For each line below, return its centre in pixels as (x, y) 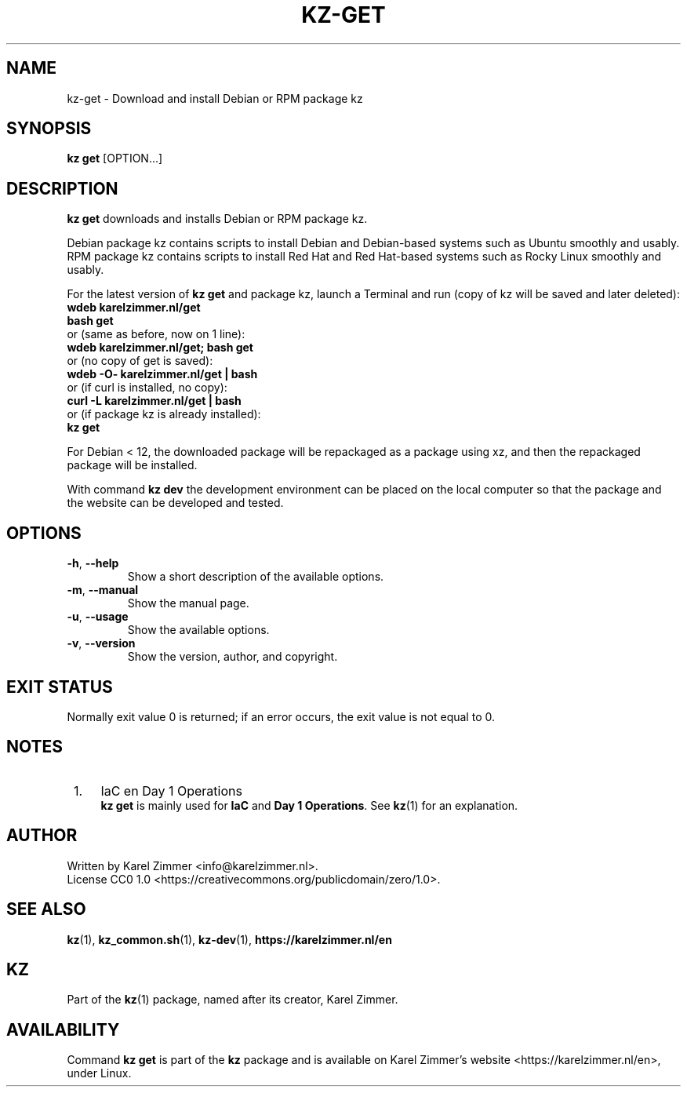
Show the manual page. (188, 603)
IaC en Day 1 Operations (171, 791)
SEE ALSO (46, 909)
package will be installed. (132, 465)
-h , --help (93, 563)
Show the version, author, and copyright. (233, 657)
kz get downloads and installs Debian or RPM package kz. (217, 219)
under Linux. (99, 1073)
